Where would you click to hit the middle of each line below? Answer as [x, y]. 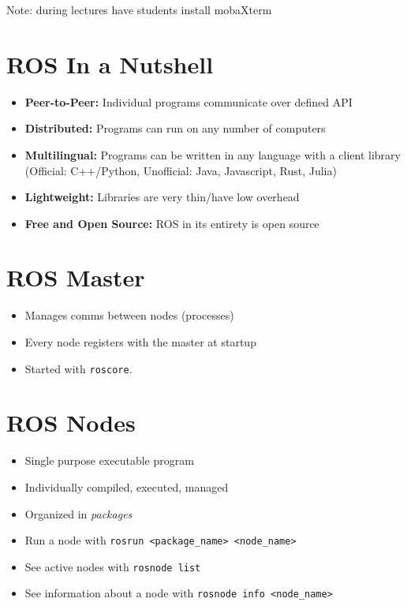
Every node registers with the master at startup [140, 342]
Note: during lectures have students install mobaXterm [139, 9]
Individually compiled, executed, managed [127, 486]
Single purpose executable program [109, 460]
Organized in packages [78, 513]
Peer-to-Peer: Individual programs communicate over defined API [189, 101]
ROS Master [76, 277]
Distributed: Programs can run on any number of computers [175, 128]
